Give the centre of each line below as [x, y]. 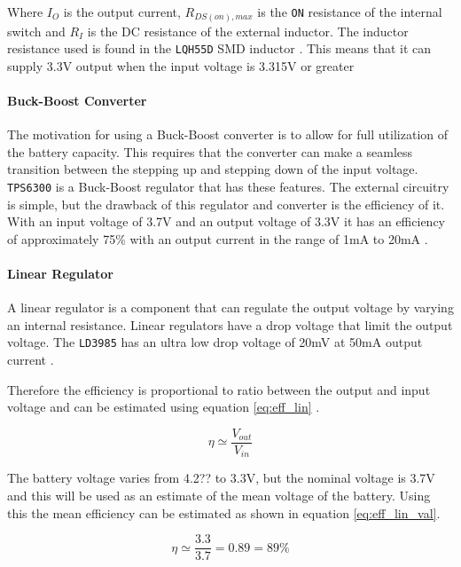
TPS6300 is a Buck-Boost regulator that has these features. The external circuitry [228, 186]
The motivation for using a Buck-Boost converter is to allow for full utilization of [227, 134]
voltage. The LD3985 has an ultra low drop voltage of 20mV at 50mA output [215, 342]
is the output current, [122, 12]
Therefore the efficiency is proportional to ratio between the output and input [219, 389]
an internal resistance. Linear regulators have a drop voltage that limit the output [230, 324]
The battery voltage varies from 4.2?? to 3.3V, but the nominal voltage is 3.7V [221, 478]
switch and [36, 31]
